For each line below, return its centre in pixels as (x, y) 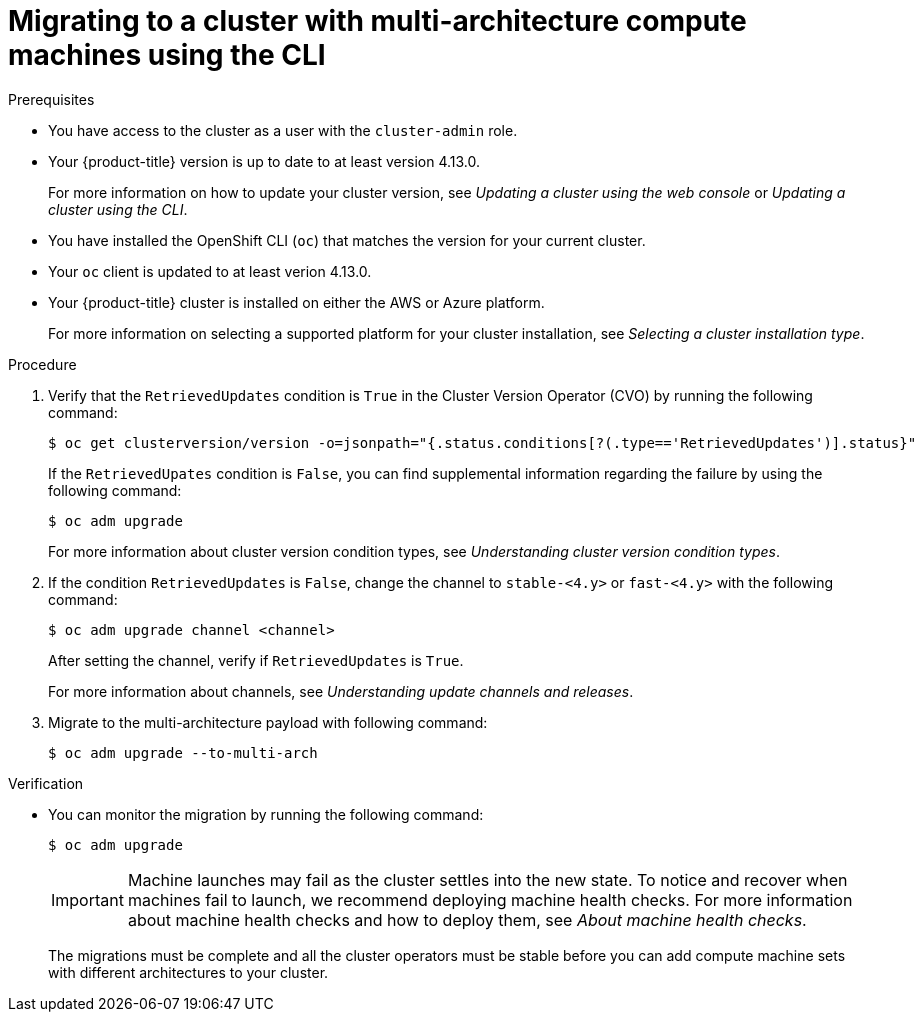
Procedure (42, 364)
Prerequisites (51, 99)
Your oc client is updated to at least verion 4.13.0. (210, 271)
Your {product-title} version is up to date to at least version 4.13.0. (264, 161)
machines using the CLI (167, 55)
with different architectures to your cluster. (188, 972)
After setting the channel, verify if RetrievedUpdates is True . (256, 660)
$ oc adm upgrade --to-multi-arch (183, 752)
